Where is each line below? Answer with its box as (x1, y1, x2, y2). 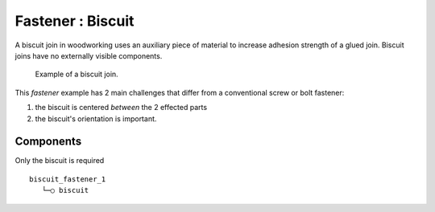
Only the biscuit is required (14, 156, 105, 165)
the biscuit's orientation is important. (35, 113, 157, 124)
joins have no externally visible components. (14, 51, 163, 60)
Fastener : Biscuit (14, 12, 135, 30)
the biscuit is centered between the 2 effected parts (35, 103, 208, 112)
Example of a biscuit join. (35, 69, 118, 79)
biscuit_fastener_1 (29, 174, 106, 184)
